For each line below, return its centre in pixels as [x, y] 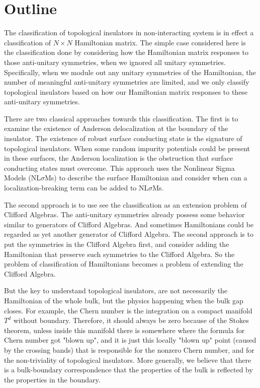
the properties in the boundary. [52, 379]
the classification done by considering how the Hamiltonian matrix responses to [126, 52]
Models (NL [22, 178]
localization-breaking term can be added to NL [76, 188]
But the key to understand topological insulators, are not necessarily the [116, 290]
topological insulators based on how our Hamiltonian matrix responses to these [126, 91]
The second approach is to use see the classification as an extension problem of [125, 204]
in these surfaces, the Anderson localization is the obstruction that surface [118, 158]
